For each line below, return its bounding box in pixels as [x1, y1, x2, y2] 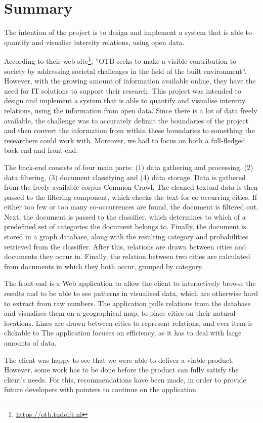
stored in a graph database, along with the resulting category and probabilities [4, 231, 248, 242]
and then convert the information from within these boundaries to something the [4, 125, 255, 136]
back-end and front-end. [4, 145, 78, 155]
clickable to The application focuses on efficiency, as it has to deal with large [4, 327, 242, 338]
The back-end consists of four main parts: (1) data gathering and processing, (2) [4, 161, 253, 172]
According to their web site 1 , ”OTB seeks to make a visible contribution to [4, 54, 237, 66]
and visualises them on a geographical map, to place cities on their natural [4, 308, 236, 318]
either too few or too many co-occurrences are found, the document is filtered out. [4, 201, 259, 212]
